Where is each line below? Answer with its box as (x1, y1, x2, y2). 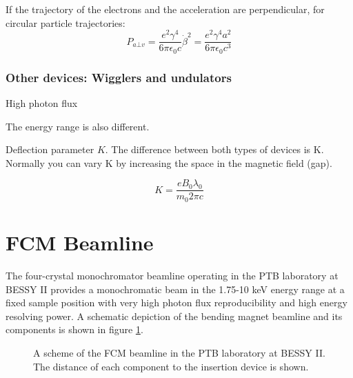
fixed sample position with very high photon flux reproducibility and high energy (6, 295, 347, 310)
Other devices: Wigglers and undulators (6, 68, 232, 86)
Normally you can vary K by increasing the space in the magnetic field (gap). (6, 155, 332, 170)
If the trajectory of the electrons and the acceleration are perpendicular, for (6, 2, 325, 16)
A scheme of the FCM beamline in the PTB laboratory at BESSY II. (33, 345, 325, 359)
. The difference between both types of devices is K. (105, 142, 324, 157)
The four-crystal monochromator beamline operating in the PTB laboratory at (6, 268, 339, 283)
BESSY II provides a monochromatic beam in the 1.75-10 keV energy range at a (6, 281, 345, 296)
